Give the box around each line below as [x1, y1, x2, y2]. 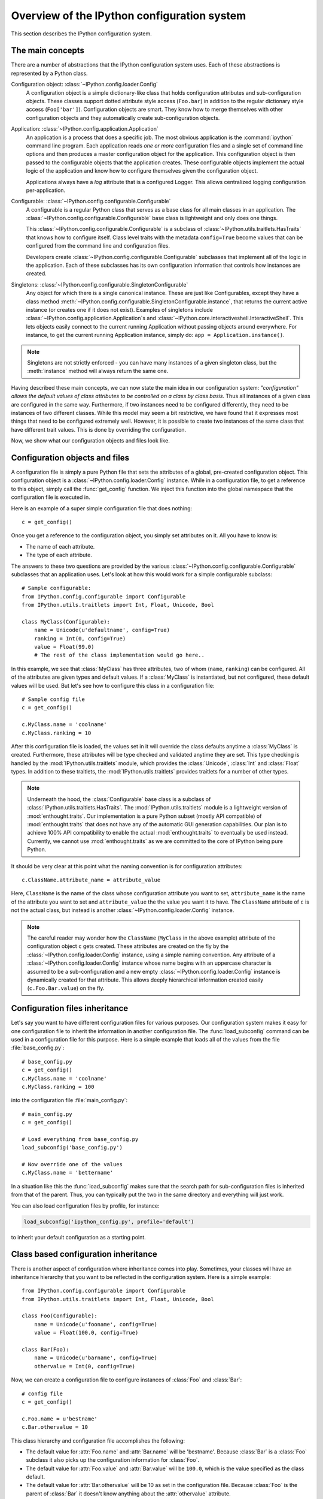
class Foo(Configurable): [22, 1313, 98, 1319]
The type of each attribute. [26, 552, 93, 559]
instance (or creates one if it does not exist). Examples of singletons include [26, 306, 214, 313]
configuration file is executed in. [11, 493, 91, 501]
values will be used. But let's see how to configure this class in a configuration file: [11, 682, 215, 689]
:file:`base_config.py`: [11, 1044, 65, 1052]
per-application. [26, 186, 66, 194]
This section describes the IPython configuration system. [11, 30, 152, 37]
